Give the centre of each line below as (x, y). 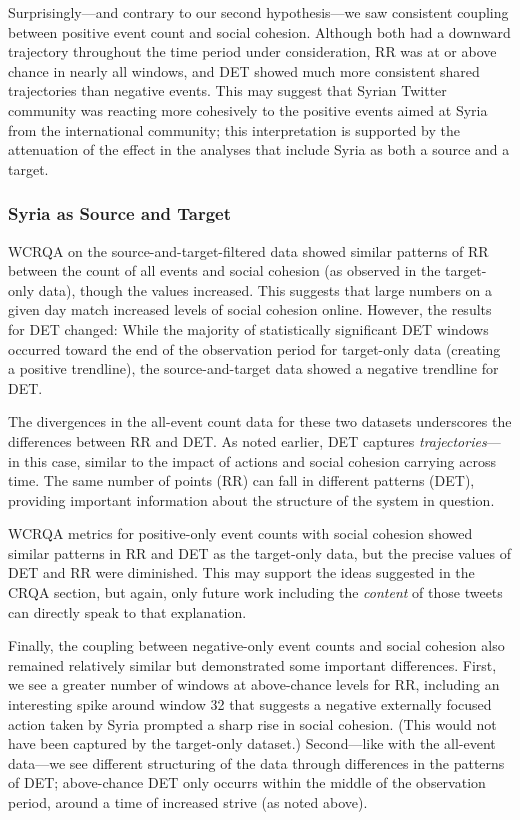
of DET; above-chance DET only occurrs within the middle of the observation (247, 782)
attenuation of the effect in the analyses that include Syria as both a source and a (259, 149)
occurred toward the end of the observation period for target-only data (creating (254, 348)
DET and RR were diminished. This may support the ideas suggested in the (241, 572)
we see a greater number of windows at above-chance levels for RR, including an (254, 684)
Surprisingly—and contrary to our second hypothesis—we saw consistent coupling (258, 12)
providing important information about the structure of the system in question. (251, 499)
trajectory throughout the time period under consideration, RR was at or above (252, 51)
